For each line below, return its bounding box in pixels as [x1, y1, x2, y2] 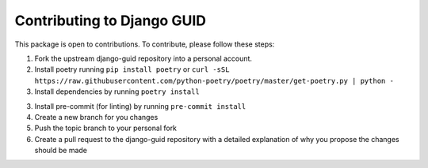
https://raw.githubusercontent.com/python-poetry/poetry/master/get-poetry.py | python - [34, 76, 394, 85]
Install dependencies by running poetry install [34, 87, 200, 96]
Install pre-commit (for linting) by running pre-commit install [34, 101, 246, 110]
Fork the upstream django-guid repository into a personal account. [34, 54, 253, 63]
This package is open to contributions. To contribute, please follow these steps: [14, 39, 275, 49]
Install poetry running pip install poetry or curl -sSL [34, 65, 230, 74]
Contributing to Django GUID [14, 12, 206, 29]
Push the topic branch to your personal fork [34, 123, 178, 133]
